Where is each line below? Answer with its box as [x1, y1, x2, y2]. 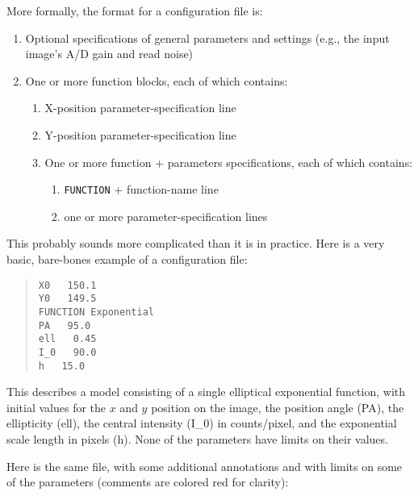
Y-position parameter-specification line [44, 126, 236, 143]
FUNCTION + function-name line [64, 181, 219, 198]
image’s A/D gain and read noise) [25, 45, 194, 62]
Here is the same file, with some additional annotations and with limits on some [6, 457, 403, 474]
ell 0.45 [38, 333, 97, 345]
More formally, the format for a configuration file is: [6, 2, 263, 19]
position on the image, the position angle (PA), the [151, 398, 404, 415]
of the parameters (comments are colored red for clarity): [6, 473, 289, 490]
